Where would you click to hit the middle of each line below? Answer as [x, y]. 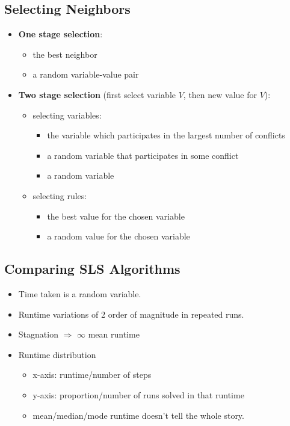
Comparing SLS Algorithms [92, 269]
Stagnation [38, 334]
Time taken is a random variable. [80, 293]
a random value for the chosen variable [119, 236]
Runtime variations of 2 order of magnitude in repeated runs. [131, 314]
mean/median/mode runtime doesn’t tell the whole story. [138, 415]
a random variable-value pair [86, 74]
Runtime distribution [57, 354]
